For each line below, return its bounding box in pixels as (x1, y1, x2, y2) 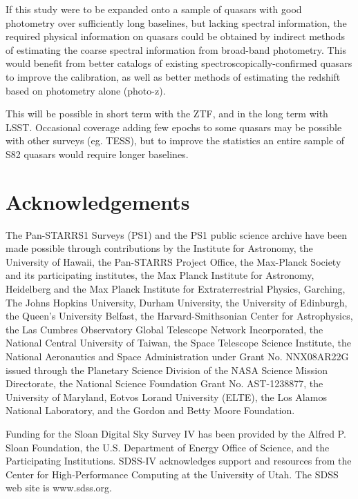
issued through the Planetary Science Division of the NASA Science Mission (6, 362, 328, 377)
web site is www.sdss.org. (6, 480, 112, 495)
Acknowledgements (6, 187, 190, 215)
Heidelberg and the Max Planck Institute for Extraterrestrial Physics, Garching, (6, 282, 346, 296)
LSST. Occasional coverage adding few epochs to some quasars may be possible (6, 119, 342, 134)
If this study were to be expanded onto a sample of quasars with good (6, 2, 302, 16)
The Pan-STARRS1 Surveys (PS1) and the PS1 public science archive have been (6, 227, 347, 242)
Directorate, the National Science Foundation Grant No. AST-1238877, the (6, 376, 323, 391)
